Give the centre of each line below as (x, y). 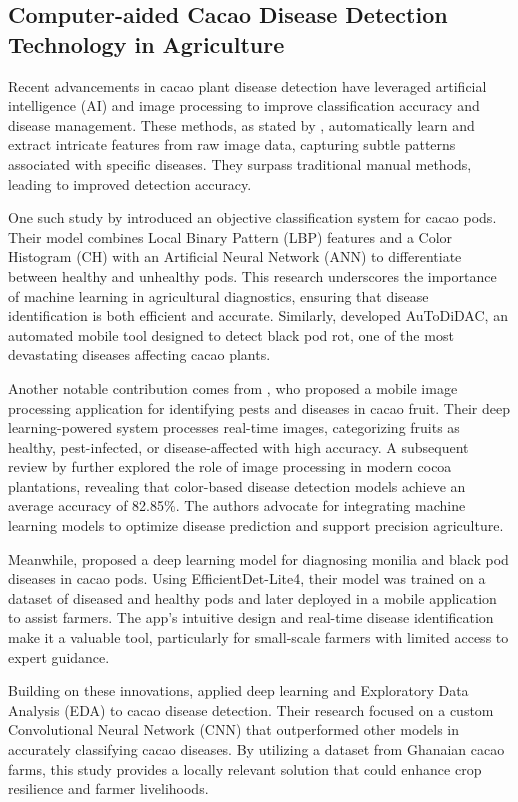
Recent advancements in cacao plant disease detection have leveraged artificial (247, 85)
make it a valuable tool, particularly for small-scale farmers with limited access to (258, 637)
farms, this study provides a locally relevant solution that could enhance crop (245, 768)
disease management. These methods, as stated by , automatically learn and (241, 124)
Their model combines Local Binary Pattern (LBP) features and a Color (230, 236)
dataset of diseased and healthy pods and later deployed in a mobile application (252, 597)
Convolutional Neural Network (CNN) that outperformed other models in (234, 729)
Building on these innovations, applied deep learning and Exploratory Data (238, 690)
